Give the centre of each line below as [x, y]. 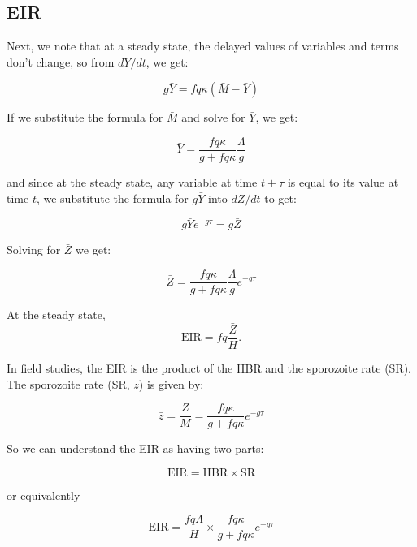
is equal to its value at [343, 182]
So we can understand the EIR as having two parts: [135, 448]
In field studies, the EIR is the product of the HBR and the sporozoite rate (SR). [209, 367]
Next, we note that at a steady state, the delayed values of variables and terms [203, 46]
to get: [280, 198]
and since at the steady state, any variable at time [132, 182]
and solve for [213, 117]
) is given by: [171, 383]
